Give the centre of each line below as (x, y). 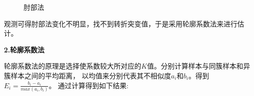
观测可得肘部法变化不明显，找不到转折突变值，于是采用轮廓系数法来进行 (121, 23)
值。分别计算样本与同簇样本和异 (198, 66)
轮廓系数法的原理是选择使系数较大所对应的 (73, 66)
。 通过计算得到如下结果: (89, 85)
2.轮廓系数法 (24, 49)
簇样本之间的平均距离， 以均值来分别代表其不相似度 (88, 75)
